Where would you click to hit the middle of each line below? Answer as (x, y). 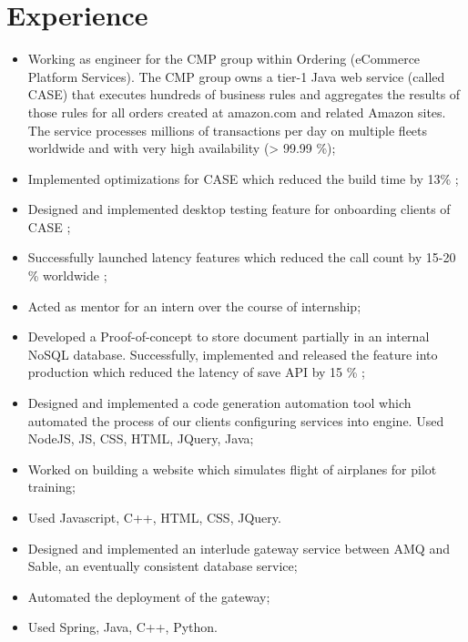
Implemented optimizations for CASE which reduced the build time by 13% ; (243, 178)
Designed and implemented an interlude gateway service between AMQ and (239, 548)
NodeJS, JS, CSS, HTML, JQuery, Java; (141, 438)
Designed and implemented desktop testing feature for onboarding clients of (239, 209)
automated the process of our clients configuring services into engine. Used (236, 420)
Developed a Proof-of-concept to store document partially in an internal (229, 336)
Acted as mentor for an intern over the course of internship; (194, 306)
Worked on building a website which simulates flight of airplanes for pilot (232, 469)
